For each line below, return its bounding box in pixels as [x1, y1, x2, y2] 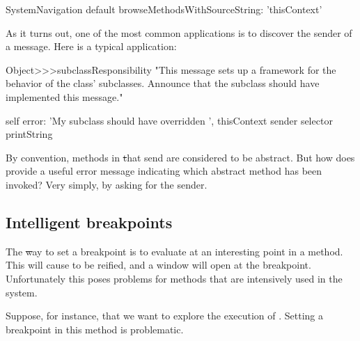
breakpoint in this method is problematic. [6, 322, 184, 336]
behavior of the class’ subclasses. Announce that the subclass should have [6, 76, 320, 90]
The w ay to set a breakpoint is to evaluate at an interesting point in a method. [6, 244, 343, 258]
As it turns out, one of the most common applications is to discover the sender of [6, 25, 352, 40]
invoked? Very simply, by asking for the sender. [6, 177, 208, 191]
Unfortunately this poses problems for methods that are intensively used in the [6, 271, 343, 285]
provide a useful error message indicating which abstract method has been [6, 164, 322, 178]
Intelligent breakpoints [6, 211, 173, 232]
